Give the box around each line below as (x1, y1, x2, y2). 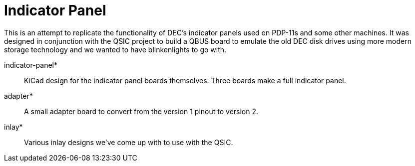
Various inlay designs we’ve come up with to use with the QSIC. (24, 138, 233, 147)
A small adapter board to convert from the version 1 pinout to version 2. (24, 107, 259, 116)
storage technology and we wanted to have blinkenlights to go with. (4, 45, 227, 54)
